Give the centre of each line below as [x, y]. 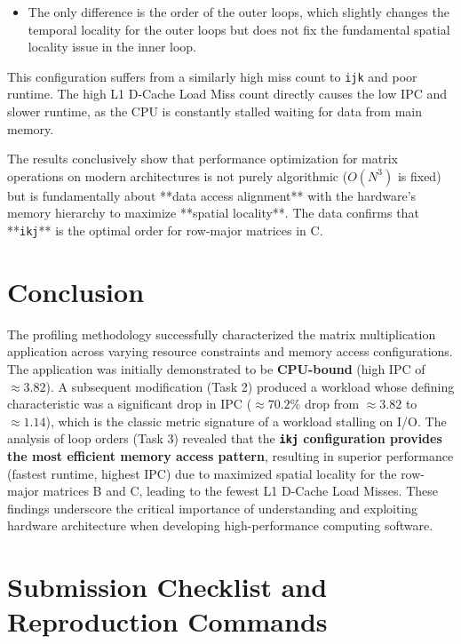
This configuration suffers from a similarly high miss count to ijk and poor [212, 76]
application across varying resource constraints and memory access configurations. [230, 351]
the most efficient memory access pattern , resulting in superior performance [230, 456]
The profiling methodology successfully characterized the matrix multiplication [222, 334]
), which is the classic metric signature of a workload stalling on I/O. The [246, 421]
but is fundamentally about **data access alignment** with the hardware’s [212, 195]
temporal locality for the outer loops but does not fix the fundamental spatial [239, 29]
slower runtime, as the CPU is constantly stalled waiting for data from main [215, 111]
